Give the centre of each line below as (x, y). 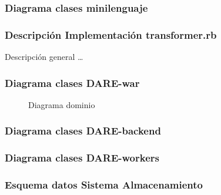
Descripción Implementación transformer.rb (111, 34)
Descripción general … (44, 57)
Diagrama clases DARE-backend (83, 131)
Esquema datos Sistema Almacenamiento (104, 185)
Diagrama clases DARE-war (72, 83)
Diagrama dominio (62, 104)
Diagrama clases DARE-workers (82, 158)
